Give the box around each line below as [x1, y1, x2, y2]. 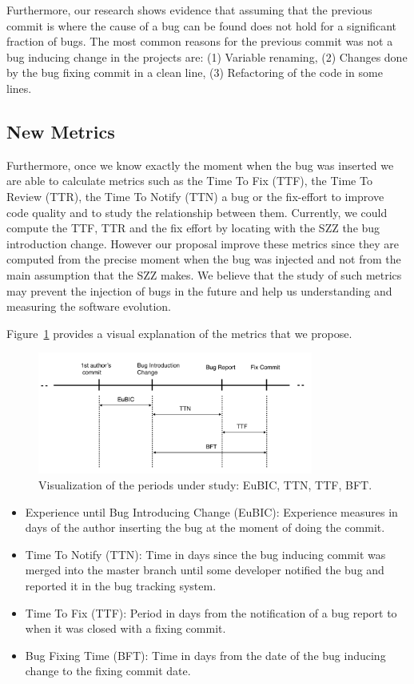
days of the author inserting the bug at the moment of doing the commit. [25, 519, 385, 536]
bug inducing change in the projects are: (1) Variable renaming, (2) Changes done [6, 48, 408, 65]
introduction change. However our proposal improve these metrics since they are [6, 235, 399, 251]
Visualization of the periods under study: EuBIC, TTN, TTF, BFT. [38, 477, 372, 493]
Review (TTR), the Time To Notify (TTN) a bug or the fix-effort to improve [6, 187, 384, 204]
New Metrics [6, 119, 115, 143]
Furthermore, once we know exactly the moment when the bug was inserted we [6, 156, 394, 173]
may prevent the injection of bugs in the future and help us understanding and [6, 282, 392, 299]
